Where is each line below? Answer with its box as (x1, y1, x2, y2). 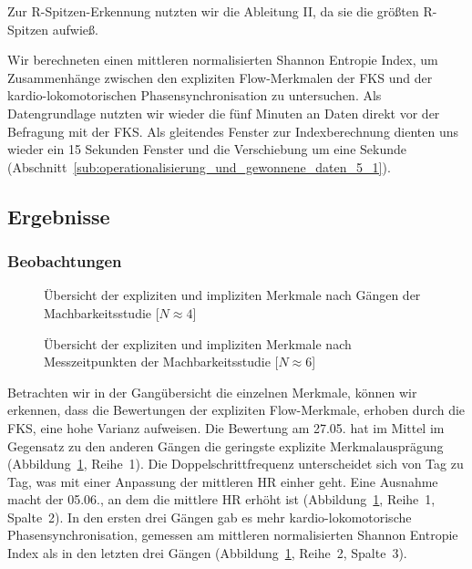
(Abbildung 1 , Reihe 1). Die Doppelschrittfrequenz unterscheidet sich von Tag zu (7, 454, 464, 473)
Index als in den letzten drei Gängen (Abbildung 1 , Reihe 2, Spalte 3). (7, 543, 407, 563)
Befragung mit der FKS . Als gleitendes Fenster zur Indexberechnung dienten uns (7, 121, 459, 140)
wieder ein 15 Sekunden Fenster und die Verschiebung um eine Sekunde (7, 140, 406, 159)
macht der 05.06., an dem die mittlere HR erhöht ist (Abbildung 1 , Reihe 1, (7, 490, 436, 509)
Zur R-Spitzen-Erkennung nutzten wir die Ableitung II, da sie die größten (7, 2, 419, 20)
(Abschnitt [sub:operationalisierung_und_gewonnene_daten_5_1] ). (7, 157, 391, 176)
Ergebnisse (7, 202, 110, 230)
